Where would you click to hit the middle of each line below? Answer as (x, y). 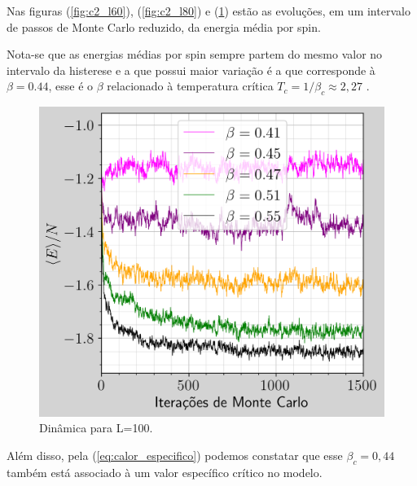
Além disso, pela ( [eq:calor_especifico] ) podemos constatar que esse (175, 455)
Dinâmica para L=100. (96, 428)
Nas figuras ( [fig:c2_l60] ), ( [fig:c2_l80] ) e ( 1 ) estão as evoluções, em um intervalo (208, 11)
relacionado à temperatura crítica (190, 86)
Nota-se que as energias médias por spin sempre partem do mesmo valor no (195, 54)
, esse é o (71, 86)
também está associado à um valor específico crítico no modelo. (165, 472)
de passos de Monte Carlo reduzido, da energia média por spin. (164, 26)
